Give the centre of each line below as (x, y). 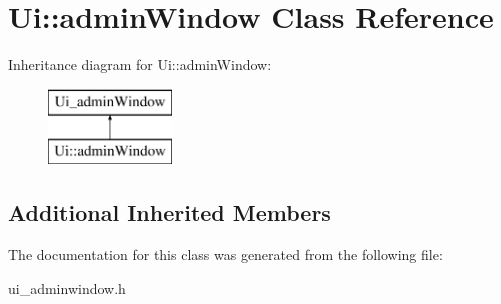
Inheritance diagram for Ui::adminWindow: (140, 64)
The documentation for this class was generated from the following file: (225, 254)
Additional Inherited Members (169, 212)
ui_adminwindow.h (67, 287)
